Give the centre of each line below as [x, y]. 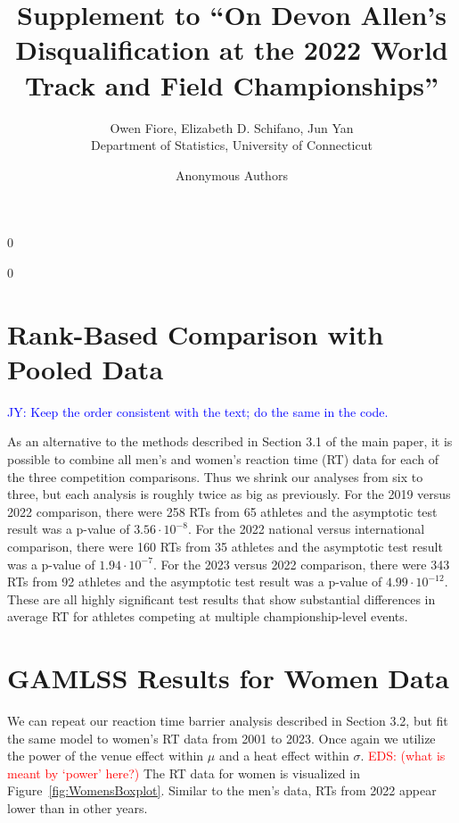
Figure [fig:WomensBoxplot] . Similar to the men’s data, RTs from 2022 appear [222, 790]
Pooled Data [86, 368]
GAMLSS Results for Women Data [228, 678]
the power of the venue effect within [106, 756]
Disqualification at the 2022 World [232, 50]
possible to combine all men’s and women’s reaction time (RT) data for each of [223, 458]
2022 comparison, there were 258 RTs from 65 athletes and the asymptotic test [222, 511]
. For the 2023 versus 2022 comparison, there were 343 [301, 564]
